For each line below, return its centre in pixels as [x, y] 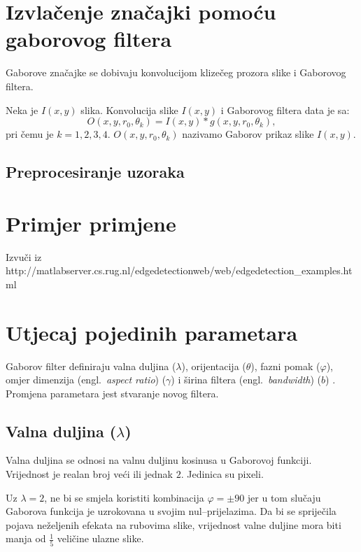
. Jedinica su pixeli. [222, 474]
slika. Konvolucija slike [129, 109]
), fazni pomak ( [285, 366]
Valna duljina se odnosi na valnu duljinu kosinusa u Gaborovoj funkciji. [159, 460]
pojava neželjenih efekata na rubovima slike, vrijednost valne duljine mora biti [174, 524]
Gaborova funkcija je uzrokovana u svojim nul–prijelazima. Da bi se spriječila [171, 511]
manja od [26, 538]
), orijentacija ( [214, 366]
